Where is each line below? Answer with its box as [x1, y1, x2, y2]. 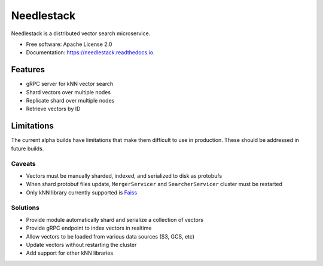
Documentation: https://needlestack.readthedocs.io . [26, 49, 155, 56]
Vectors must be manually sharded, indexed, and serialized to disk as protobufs [26, 172, 223, 179]
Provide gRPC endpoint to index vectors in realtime [26, 224, 152, 232]
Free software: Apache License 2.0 [26, 41, 112, 48]
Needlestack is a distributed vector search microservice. [11, 30, 151, 37]
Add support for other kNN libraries [26, 249, 114, 256]
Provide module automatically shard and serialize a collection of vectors [26, 216, 203, 223]
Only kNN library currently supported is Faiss [26, 188, 138, 196]
